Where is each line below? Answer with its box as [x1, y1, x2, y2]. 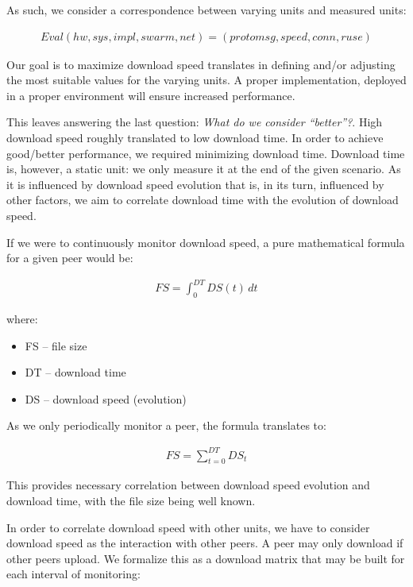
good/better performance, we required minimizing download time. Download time [6, 145, 405, 161]
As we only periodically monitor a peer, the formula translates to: [6, 417, 326, 434]
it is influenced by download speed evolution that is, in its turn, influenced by [6, 176, 384, 192]
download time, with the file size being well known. [6, 492, 256, 508]
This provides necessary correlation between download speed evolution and [6, 477, 370, 493]
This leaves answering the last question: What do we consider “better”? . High [6, 114, 383, 130]
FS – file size [25, 337, 87, 353]
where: [6, 311, 38, 327]
